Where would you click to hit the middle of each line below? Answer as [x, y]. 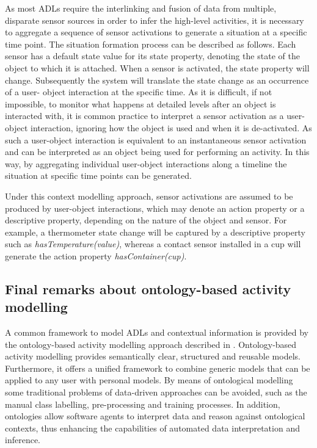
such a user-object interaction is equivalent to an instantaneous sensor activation [156, 139]
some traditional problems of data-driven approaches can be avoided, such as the [156, 392]
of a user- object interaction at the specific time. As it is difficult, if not [139, 92]
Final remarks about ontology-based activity [148, 288]
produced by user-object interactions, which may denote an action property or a [155, 208]
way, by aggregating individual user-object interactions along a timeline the [146, 163]
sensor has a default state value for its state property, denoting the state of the [152, 56]
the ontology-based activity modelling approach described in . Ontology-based [151, 344]
